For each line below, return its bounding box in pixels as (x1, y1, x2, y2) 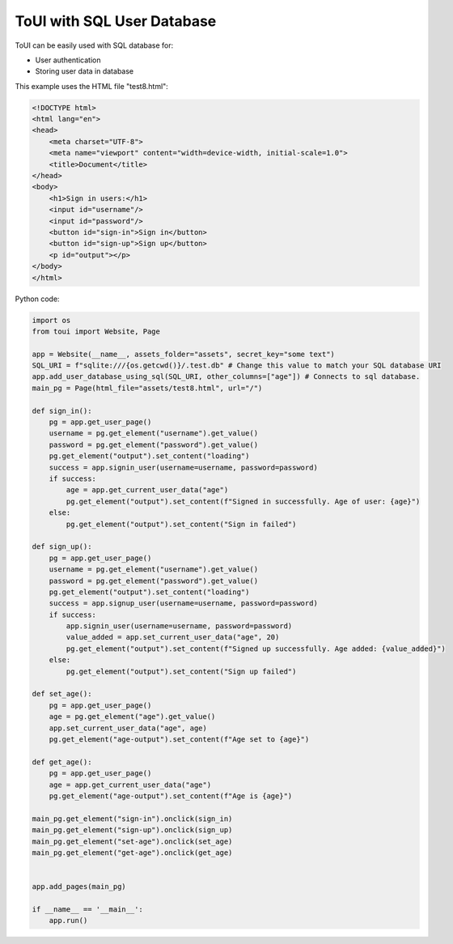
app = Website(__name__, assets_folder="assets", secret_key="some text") (32, 349, 336, 359)
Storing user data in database (35, 66, 133, 76)
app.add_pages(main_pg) (32, 882, 127, 891)
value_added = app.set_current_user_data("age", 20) (66, 632, 280, 642)
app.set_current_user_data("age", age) (49, 723, 208, 733)
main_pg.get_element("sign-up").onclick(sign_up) (32, 826, 233, 835)
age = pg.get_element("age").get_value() (49, 712, 216, 721)
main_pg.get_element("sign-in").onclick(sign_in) (32, 814, 233, 823)
